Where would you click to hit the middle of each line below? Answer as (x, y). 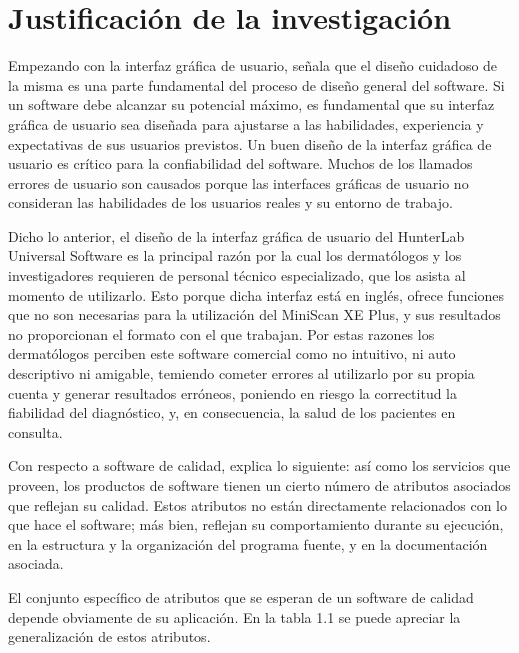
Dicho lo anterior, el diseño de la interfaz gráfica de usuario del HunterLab (236, 235)
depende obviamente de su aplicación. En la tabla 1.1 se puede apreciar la (234, 616)
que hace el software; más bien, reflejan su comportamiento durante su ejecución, (256, 524)
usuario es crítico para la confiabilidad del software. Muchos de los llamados (240, 163)
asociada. (36, 563)
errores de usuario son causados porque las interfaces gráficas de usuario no (238, 182)
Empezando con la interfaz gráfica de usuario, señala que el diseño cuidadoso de (253, 65)
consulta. (35, 431)
